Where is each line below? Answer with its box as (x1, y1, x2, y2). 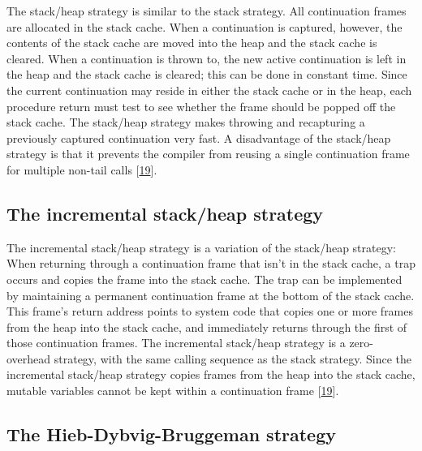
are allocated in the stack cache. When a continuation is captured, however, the (6, 18, 403, 35)
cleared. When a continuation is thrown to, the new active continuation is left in (6, 49, 407, 67)
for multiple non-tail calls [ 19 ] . (6, 161, 157, 178)
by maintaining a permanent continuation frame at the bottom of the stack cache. (6, 286, 415, 303)
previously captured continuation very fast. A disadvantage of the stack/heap (6, 129, 391, 146)
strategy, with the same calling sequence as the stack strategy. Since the (54, 350, 412, 367)
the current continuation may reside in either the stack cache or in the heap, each (6, 81, 412, 98)
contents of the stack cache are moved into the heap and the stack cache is (6, 34, 377, 51)
